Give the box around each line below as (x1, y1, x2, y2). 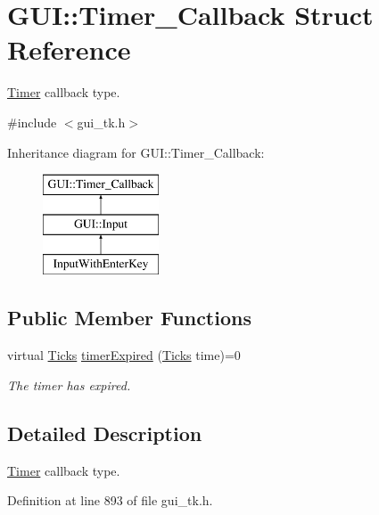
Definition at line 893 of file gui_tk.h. (7, 491, 213, 510)
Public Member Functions (7, 304, 251, 331)
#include (7, 112, 57, 131)
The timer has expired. (7, 375, 131, 394)
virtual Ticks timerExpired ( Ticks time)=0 (7, 346, 241, 364)
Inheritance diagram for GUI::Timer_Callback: (7, 143, 265, 161)
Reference (7, 31, 131, 68)
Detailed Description (7, 419, 202, 446)
